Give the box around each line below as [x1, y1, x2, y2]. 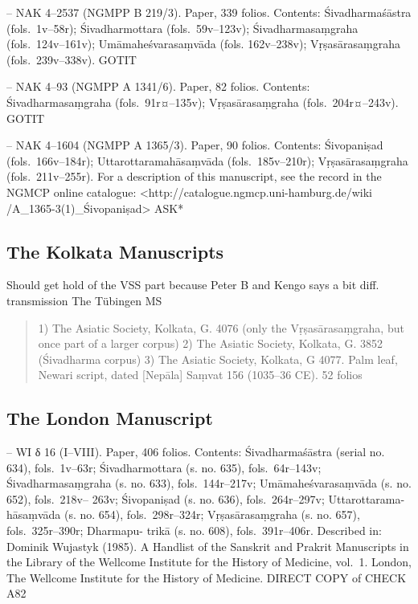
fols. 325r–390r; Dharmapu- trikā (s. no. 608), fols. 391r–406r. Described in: [6, 522, 382, 539]
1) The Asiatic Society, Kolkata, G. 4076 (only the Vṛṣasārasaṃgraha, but [38, 319, 404, 336]
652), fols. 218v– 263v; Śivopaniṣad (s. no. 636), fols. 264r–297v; [6, 490, 325, 507]
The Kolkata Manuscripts [6, 239, 224, 263]
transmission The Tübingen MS [6, 292, 162, 308]
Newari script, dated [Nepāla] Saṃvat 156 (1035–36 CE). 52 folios [38, 366, 363, 383]
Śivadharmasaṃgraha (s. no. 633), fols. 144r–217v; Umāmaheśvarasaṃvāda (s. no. [6, 475, 412, 492]
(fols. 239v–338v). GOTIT [6, 51, 137, 67]
